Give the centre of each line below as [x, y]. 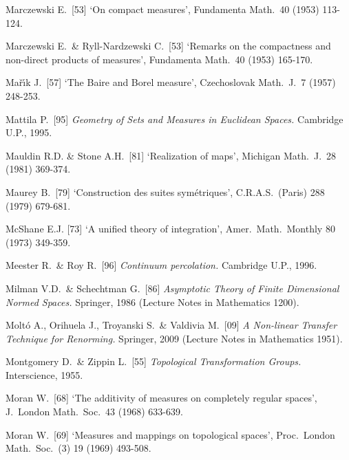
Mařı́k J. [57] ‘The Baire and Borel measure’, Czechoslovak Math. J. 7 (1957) [171, 82]
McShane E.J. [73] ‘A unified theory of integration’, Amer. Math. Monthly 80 [170, 229]
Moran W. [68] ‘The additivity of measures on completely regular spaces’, [161, 398]
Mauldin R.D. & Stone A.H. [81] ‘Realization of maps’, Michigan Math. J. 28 [171, 155]
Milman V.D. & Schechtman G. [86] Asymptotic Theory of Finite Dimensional [172, 288]
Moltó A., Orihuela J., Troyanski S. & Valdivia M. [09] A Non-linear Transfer [171, 325]
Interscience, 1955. [44, 374]
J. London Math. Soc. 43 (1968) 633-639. [94, 412]
